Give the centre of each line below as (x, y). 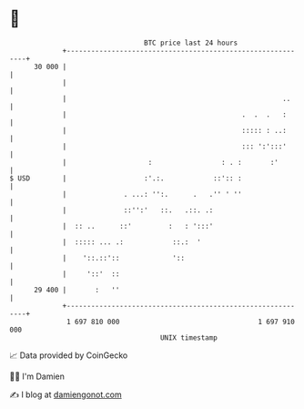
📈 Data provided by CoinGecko (69, 355)
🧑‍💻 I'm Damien (37, 376)
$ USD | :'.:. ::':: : (126, 178)
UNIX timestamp (189, 337)
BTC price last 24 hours (191, 43)
